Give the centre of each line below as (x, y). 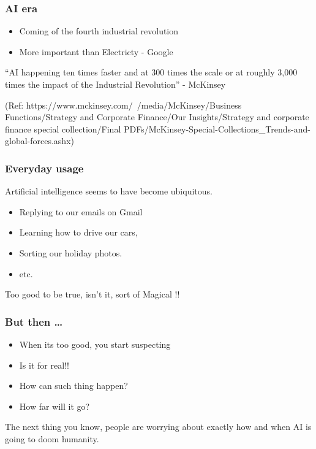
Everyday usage (44, 168)
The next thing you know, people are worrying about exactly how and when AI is (158, 427)
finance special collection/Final (63, 129)
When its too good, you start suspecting (95, 344)
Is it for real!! (44, 365)
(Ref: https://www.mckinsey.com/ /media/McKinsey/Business (123, 105)
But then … (34, 321)
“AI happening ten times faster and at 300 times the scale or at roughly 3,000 (151, 72)
